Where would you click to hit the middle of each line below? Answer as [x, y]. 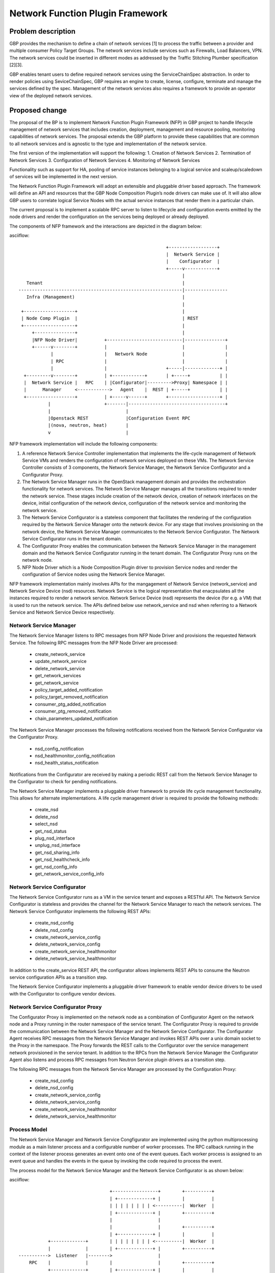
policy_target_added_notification [69, 689]
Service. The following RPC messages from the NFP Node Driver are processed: [94, 643]
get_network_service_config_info [70, 874]
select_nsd [46, 824]
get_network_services [58, 676]
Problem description [43, 31]
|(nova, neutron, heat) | [88, 425]
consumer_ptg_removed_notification [73, 711]
